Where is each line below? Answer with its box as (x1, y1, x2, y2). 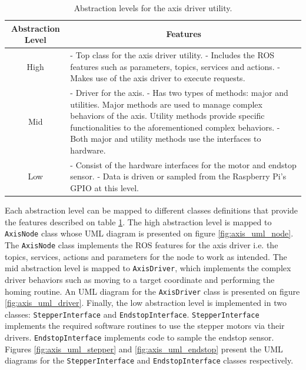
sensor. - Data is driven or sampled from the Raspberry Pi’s (70, 170, 287, 182)
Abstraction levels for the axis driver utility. (74, 2, 232, 14)
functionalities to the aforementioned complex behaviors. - (70, 121, 280, 133)
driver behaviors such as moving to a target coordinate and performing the (5, 273, 275, 285)
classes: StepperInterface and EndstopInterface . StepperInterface (5, 308, 260, 320)
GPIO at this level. (70, 182, 139, 194)
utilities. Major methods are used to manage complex (70, 98, 262, 110)
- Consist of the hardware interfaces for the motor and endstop (70, 158, 297, 171)
